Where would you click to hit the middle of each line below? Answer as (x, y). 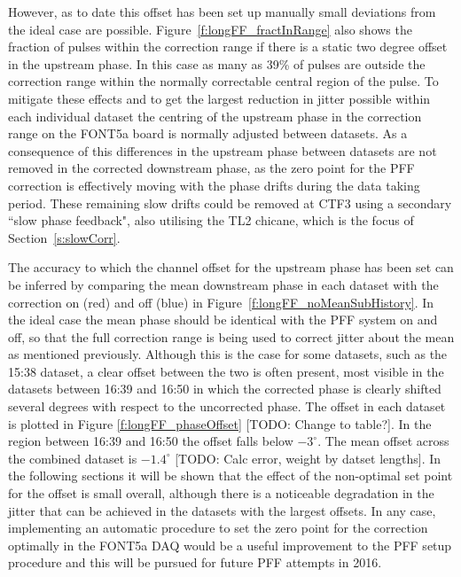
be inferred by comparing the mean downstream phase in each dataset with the (223, 284)
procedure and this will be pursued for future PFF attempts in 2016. (195, 562)
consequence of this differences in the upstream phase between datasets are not (223, 150)
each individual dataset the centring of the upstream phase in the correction (215, 116)
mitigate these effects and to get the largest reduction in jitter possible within (219, 98)
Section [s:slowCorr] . (64, 237)
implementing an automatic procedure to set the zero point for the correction (218, 528)
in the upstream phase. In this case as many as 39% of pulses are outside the (217, 63)
